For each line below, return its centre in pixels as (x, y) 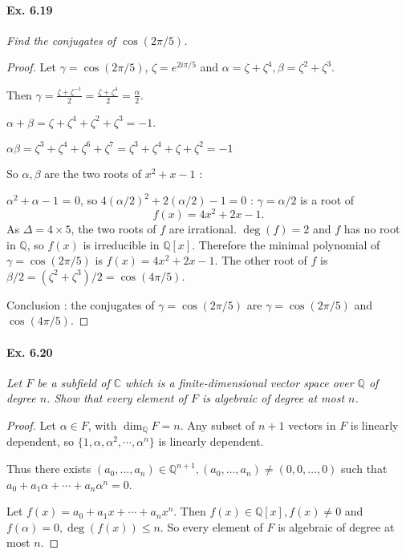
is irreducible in (121, 244)
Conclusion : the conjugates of (81, 304)
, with (102, 425)
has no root (372, 229)
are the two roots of (93, 173)
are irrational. (203, 229)
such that (364, 469)
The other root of (264, 260)
